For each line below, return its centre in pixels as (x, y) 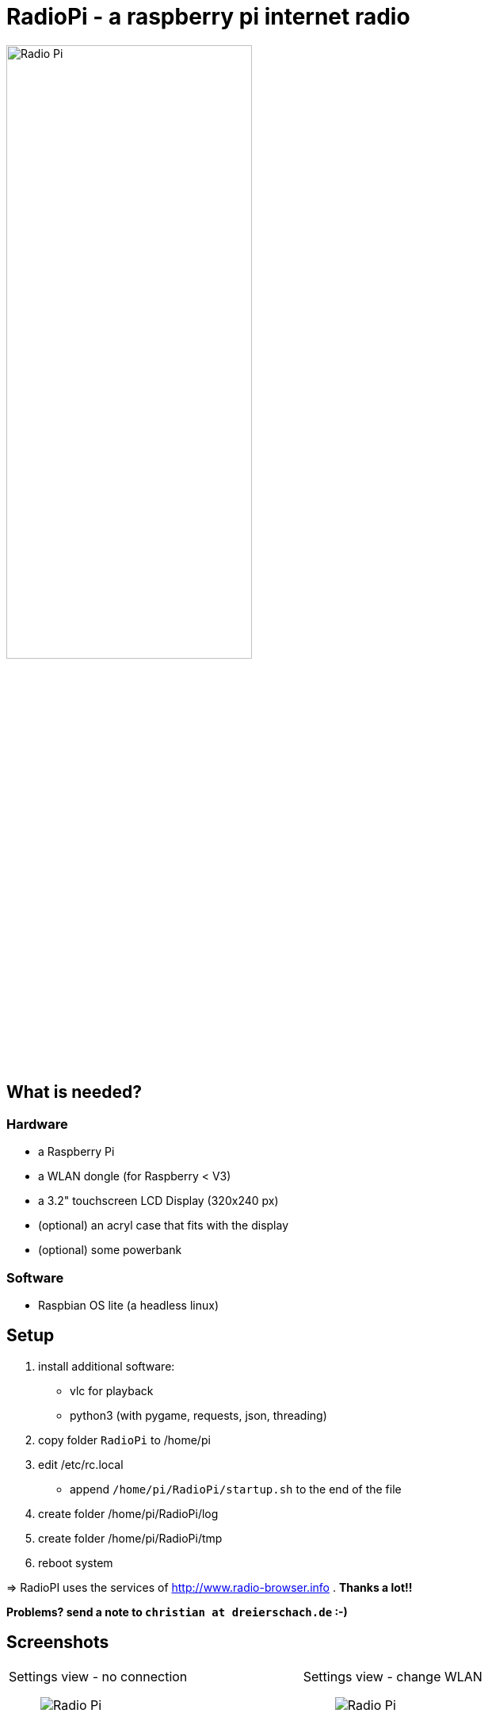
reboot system (76, 1562)
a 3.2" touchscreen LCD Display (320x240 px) (158, 1201)
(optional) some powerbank (110, 1250)
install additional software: (107, 1366)
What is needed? (74, 1092)
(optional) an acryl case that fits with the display (164, 1226)
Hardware (37, 1124)
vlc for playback (112, 1390)
